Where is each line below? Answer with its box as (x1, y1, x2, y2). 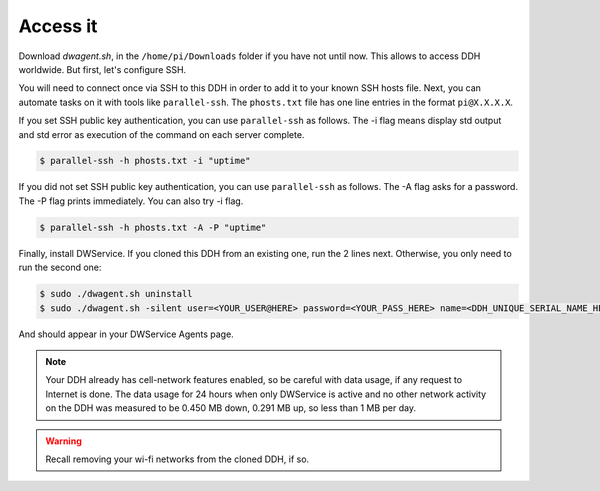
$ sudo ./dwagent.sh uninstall (39, 288, 194, 300)
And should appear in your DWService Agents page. (18, 328, 234, 340)
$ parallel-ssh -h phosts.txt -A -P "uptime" (39, 221, 267, 233)
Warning (45, 435, 82, 447)
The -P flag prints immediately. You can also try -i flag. (18, 195, 244, 207)
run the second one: (18, 261, 102, 274)
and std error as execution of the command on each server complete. (18, 128, 305, 140)
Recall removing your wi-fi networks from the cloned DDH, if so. (45, 453, 310, 465)
